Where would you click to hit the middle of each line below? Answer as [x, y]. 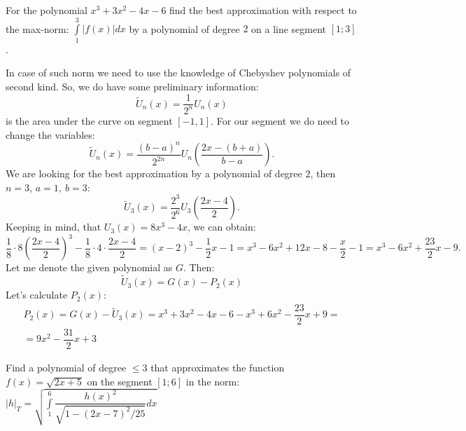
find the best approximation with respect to [263, 10]
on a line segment [289, 28]
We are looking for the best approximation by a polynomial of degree [154, 173]
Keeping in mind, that [54, 227]
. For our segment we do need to [280, 120]
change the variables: [50, 134]
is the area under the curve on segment [89, 120]
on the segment [120, 381]
